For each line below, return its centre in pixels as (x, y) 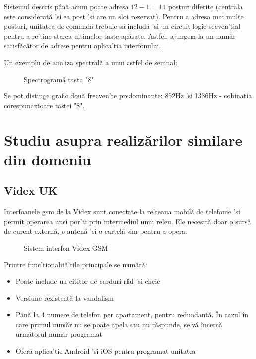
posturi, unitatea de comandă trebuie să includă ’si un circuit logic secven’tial (122, 26)
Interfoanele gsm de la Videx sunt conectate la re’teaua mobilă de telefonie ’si (122, 212)
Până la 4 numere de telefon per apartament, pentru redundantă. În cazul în (132, 314)
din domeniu (48, 159)
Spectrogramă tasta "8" (59, 79)
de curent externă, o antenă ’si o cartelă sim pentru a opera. (96, 231)
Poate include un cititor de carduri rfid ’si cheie (88, 281)
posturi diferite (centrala (205, 6)
